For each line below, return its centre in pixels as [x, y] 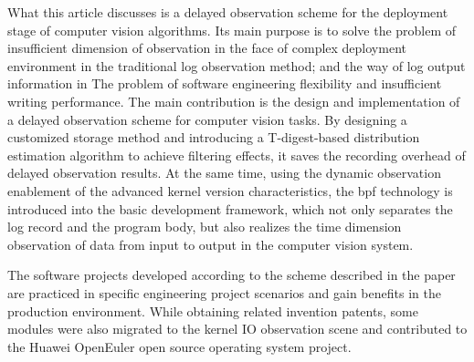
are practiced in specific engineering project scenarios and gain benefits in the [224, 292]
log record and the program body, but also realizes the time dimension [205, 227]
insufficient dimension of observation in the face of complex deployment [207, 48]
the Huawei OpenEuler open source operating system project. [179, 346]
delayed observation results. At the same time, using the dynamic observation [224, 173]
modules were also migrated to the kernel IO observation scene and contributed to [237, 329]
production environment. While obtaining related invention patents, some [213, 310]
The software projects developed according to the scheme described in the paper [232, 275]
